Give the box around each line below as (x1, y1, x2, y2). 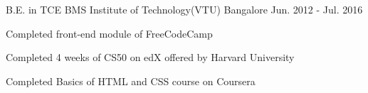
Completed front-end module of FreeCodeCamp (6, 26, 213, 40)
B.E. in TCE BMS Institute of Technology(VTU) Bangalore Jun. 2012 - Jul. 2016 (6, 2, 363, 16)
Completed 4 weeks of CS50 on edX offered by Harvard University (6, 50, 295, 65)
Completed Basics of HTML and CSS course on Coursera (6, 73, 256, 88)
